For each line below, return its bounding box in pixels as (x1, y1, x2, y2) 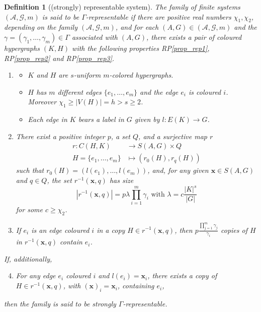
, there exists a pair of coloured (146, 31, 242, 42)
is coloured (189, 86, 221, 97)
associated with (71, 31, 118, 42)
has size (109, 175, 134, 185)
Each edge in (28, 114, 67, 124)
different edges (57, 86, 102, 97)
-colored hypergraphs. (109, 70, 173, 80)
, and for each (115, 22, 159, 32)
